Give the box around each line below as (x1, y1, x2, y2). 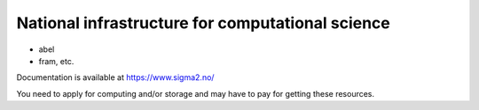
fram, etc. (38, 55, 75, 66)
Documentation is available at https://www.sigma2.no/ (16, 72, 215, 83)
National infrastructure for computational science (16, 13, 390, 33)
